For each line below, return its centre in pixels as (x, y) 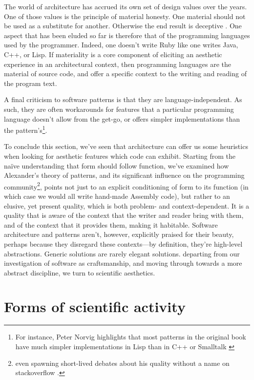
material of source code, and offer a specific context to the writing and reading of (125, 74)
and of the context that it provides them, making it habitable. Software (111, 224)
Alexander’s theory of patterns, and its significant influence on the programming (124, 175)
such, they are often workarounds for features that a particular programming (119, 109)
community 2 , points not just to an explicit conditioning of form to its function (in (126, 186)
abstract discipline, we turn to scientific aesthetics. (80, 272)
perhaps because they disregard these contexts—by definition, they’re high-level (123, 243)
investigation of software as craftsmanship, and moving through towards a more (123, 263)
